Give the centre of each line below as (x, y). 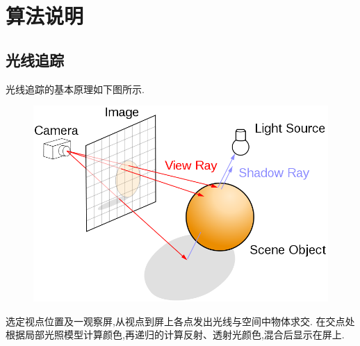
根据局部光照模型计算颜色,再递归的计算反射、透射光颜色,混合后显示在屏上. (175, 335)
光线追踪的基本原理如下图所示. (75, 89)
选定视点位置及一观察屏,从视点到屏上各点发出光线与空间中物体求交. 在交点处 (180, 321)
